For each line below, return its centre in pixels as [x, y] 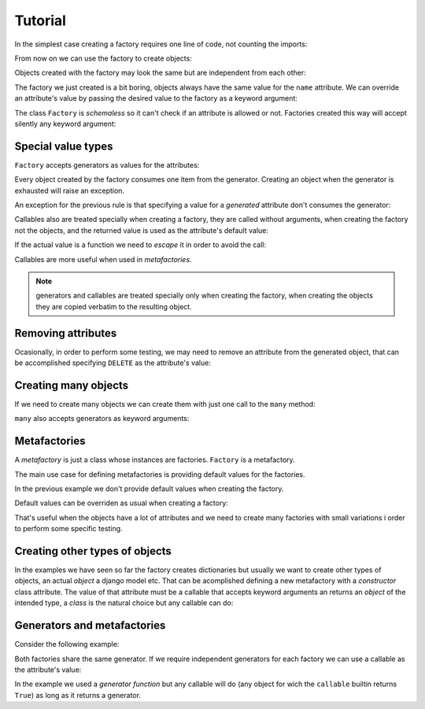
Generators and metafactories [90, 626]
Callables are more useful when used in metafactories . [103, 259]
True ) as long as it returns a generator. [78, 695]
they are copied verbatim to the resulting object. [114, 306]
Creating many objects [72, 385]
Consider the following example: [67, 644]
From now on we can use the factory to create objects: [103, 58]
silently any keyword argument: [65, 124]
